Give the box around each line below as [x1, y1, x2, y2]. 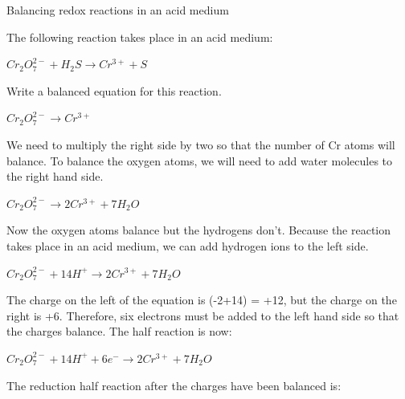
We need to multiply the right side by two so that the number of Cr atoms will [6, 136, 395, 153]
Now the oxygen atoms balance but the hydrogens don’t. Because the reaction [6, 222, 391, 238]
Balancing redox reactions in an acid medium [6, 2, 229, 18]
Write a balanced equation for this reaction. [6, 82, 222, 99]
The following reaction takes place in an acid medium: [6, 28, 273, 45]
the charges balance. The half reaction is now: [6, 323, 232, 340]
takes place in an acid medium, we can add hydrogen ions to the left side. [6, 237, 369, 254]
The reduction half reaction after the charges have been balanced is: [6, 377, 342, 393]
